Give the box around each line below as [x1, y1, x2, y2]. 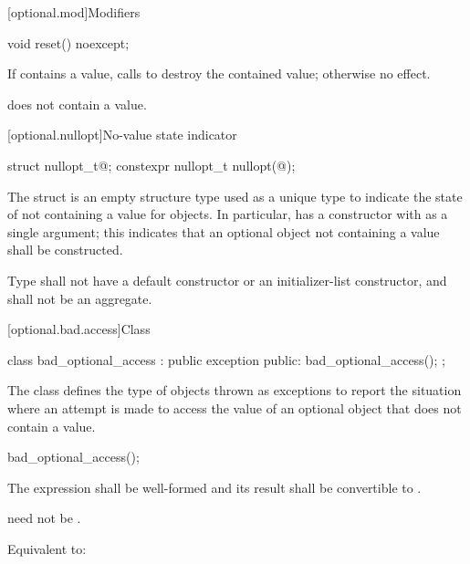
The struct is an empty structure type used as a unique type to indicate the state [7, 186, 463, 205]
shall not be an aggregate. [7, 288, 152, 308]
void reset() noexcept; [7, 33, 130, 52]
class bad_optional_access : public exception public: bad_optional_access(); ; [7, 350, 445, 369]
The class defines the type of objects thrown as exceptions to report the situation [7, 381, 462, 400]
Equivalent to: [7, 538, 87, 558]
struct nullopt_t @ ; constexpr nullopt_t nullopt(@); [7, 155, 296, 174]
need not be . [7, 508, 81, 527]
